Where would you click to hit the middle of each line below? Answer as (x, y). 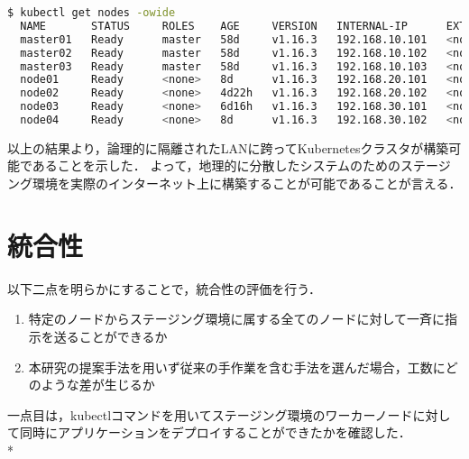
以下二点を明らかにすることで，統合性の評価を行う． (165, 288)
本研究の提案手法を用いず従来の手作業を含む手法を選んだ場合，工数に (237, 367)
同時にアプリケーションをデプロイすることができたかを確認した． (215, 432)
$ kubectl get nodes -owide (92, 13)
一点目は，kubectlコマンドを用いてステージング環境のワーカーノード (210, 414)
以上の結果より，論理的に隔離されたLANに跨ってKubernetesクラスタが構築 (228, 147)
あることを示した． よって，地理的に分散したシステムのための (216, 165)
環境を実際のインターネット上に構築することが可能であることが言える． (247, 184)
